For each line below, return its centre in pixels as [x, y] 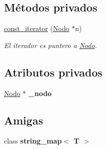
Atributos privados [53, 72]
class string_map [33, 141]
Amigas [24, 120]
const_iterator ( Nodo [37, 28]
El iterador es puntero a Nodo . [51, 45]
